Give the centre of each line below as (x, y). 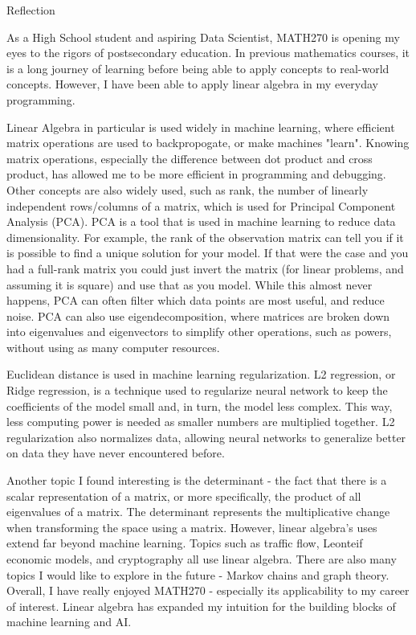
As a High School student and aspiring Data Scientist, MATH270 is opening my (203, 37)
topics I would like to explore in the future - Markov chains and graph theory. (198, 574)
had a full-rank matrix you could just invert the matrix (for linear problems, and (205, 268)
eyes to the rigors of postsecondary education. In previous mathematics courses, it (208, 53)
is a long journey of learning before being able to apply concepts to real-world (198, 68)
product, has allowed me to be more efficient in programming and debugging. (196, 174)
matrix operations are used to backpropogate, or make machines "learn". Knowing (208, 143)
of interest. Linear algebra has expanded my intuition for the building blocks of (201, 606)
